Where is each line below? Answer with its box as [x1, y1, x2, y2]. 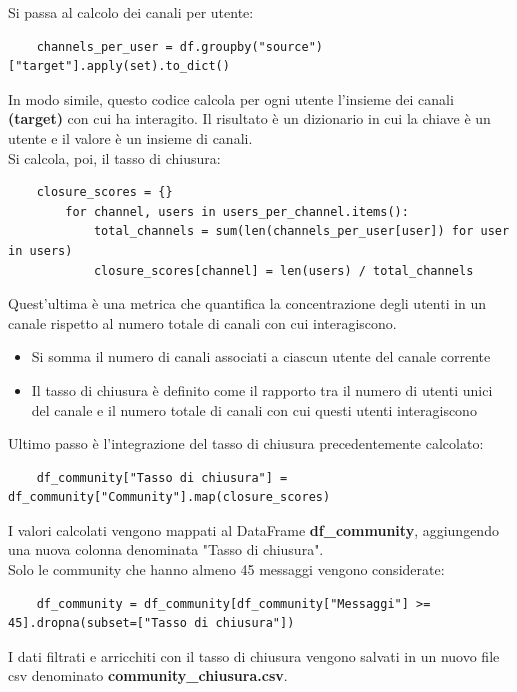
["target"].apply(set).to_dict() [8, 59, 230, 74]
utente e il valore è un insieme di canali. [8, 127, 253, 148]
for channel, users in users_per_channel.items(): [65, 204, 409, 219]
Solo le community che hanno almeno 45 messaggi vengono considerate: [8, 559, 445, 580]
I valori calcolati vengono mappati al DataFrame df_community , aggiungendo [8, 519, 499, 540]
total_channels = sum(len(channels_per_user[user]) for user [93, 224, 510, 239]
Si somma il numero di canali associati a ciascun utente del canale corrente [31, 346, 491, 367]
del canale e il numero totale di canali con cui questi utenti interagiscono [31, 399, 477, 420]
